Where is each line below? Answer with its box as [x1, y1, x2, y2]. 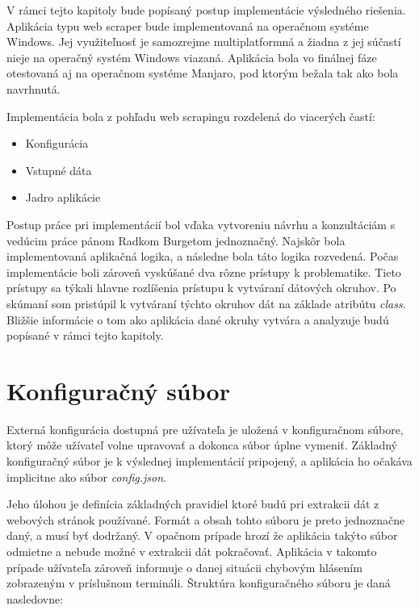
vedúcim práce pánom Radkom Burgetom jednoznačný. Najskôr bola [6, 232, 346, 249]
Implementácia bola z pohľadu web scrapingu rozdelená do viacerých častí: [6, 107, 375, 124]
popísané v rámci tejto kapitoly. [6, 327, 164, 344]
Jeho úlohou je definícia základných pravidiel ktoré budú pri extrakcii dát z [6, 495, 379, 512]
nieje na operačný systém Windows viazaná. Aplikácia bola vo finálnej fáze [6, 48, 377, 65]
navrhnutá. [6, 80, 61, 97]
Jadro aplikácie [25, 189, 101, 206]
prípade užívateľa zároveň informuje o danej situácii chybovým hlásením [6, 558, 362, 575]
